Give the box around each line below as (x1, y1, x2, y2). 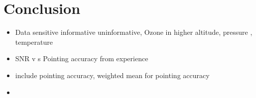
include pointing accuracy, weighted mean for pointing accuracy (15, 70, 210, 80)
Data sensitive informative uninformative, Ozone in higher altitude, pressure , (15, 27, 253, 37)
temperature (15, 36, 53, 47)
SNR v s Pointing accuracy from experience (15, 53, 148, 64)
